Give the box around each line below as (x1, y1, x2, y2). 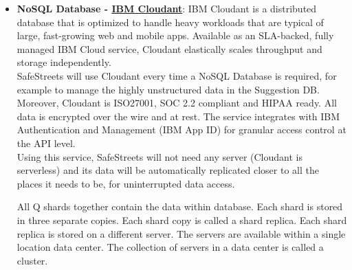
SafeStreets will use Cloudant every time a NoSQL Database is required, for (16, 68, 337, 82)
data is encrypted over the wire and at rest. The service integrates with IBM (16, 109, 340, 123)
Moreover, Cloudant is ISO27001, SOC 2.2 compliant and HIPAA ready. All (16, 95, 337, 110)
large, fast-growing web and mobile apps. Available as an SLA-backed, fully (16, 28, 334, 43)
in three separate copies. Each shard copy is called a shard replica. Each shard (16, 212, 347, 227)
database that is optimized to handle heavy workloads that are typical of (16, 14, 324, 29)
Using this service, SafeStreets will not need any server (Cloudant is (16, 149, 302, 164)
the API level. (16, 135, 76, 150)
